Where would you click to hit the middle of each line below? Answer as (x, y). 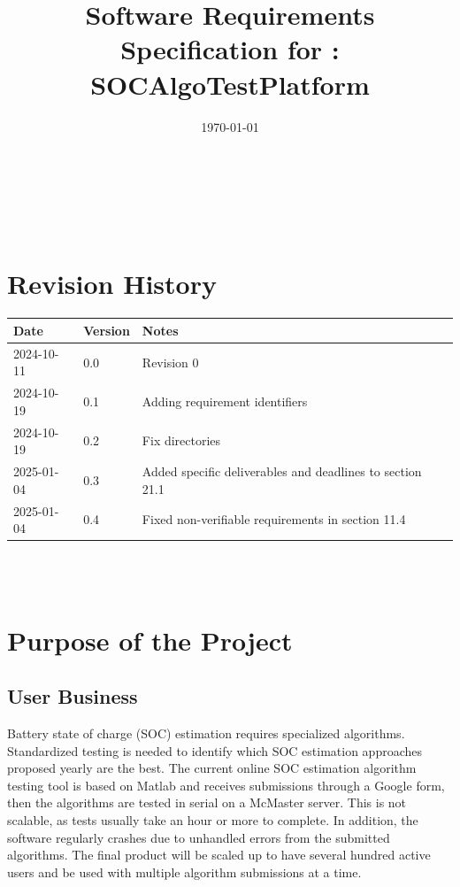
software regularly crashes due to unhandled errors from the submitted (199, 837)
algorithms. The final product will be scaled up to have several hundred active (219, 855)
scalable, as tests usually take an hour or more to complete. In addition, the (213, 819)
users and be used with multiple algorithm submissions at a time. (184, 872)
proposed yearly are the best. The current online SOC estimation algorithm (212, 768)
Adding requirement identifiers (225, 401)
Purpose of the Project (150, 640)
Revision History (112, 284)
